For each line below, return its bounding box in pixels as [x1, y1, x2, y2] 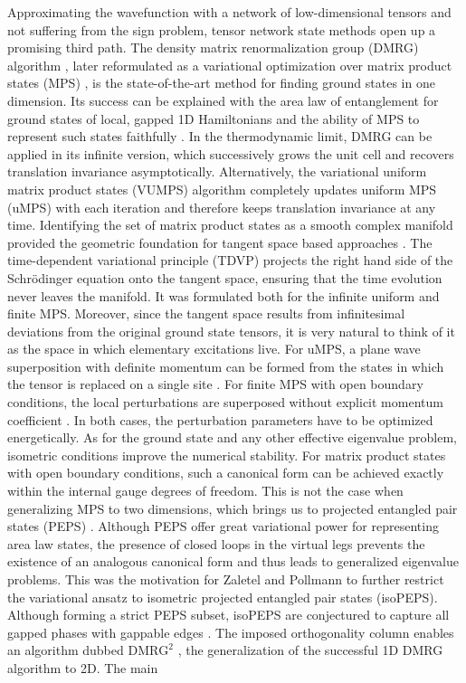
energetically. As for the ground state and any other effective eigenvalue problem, [7, 428, 457, 447]
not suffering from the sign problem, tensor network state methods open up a [7, 20, 436, 39]
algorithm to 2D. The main [7, 658, 158, 677]
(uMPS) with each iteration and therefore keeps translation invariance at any [7, 197, 436, 216]
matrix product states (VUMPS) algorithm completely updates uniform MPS [7, 179, 437, 198]
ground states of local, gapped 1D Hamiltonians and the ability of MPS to [7, 109, 420, 128]
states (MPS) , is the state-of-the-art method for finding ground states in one [7, 73, 435, 92]
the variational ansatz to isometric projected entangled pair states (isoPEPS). [7, 587, 438, 606]
